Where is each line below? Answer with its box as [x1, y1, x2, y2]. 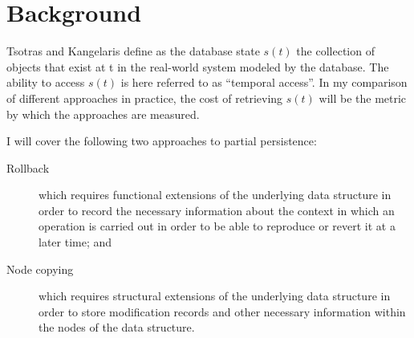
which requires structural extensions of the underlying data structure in [39, 287, 391, 304]
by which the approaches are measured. [6, 105, 200, 122]
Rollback [6, 159, 50, 176]
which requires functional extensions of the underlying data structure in [39, 186, 392, 203]
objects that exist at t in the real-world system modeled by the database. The [6, 58, 389, 75]
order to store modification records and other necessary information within [39, 303, 406, 320]
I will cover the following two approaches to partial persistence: [6, 132, 317, 149]
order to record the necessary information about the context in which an [39, 202, 395, 218]
